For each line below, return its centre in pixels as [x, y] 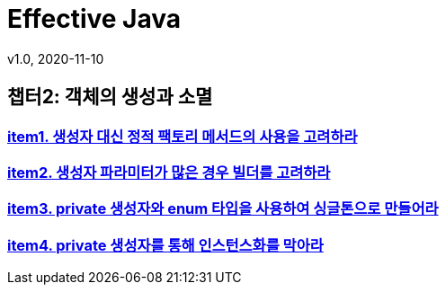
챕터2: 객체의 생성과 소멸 [110, 97]
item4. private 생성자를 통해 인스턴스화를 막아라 [165, 245]
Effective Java [94, 19]
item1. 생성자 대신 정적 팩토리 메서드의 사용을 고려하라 [183, 136]
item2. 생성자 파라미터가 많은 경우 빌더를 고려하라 [169, 172]
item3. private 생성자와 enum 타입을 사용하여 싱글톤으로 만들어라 [223, 209]
